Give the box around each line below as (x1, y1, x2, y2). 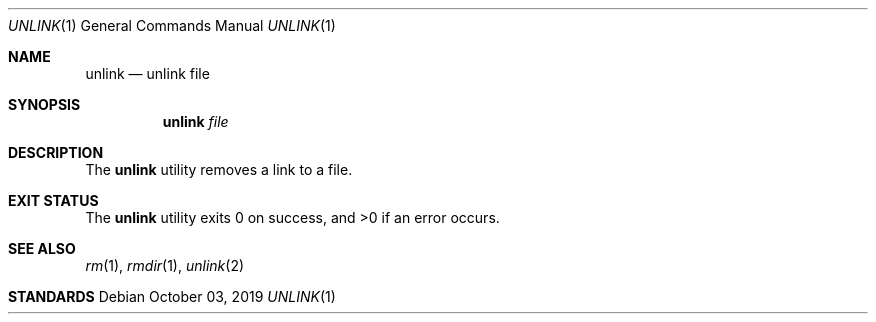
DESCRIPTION (8, 144, 104, 161)
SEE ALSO (8, 240, 76, 257)
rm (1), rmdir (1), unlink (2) (85, 257, 245, 274)
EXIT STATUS (8, 192, 99, 209)
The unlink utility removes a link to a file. (85, 161, 353, 178)
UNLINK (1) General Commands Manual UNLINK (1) (8, 17, 336, 34)
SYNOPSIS (8, 96, 81, 113)
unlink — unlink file (85, 65, 210, 82)
